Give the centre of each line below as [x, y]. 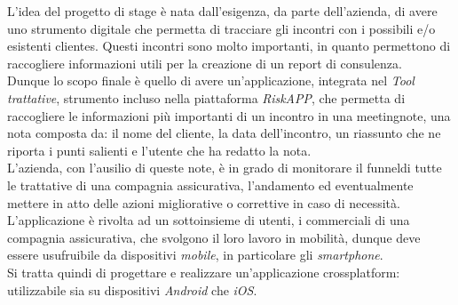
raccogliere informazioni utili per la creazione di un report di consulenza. [205, 63]
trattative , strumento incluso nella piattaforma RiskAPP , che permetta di [206, 97]
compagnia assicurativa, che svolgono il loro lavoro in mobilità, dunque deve [214, 237]
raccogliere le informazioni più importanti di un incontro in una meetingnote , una [229, 115]
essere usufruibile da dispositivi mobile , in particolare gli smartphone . [195, 255]
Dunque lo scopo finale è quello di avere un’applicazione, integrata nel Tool [211, 80]
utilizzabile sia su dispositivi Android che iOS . [132, 289]
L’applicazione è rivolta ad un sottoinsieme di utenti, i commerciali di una [209, 220]
